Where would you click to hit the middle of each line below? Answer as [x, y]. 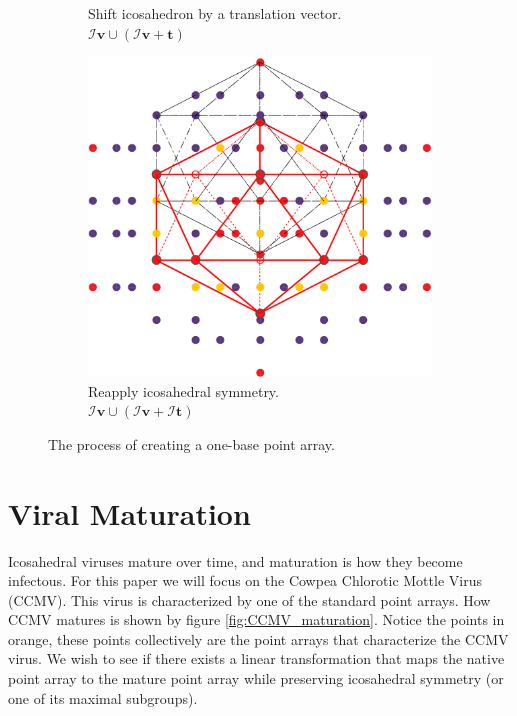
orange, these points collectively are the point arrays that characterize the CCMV [258, 638]
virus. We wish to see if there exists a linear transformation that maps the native [256, 658]
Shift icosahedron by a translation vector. [215, 13]
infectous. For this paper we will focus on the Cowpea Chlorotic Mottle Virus [245, 580]
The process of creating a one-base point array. [191, 443]
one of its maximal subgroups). [103, 697]
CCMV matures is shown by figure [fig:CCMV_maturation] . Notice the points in [256, 619]
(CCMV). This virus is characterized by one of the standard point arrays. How [249, 599]
